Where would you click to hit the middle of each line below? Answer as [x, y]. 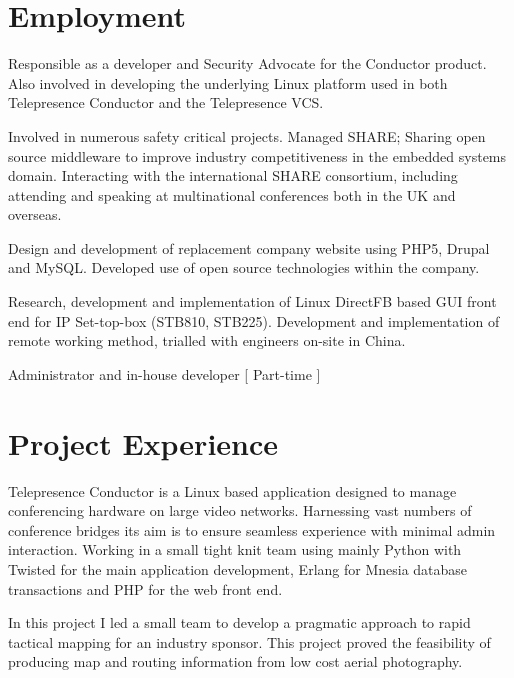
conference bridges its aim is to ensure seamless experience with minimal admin [252, 529]
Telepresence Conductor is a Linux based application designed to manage [232, 490]
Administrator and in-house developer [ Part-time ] [164, 373]
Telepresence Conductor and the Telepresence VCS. [166, 102]
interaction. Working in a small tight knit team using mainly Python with [235, 549]
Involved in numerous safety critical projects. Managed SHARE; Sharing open [247, 135]
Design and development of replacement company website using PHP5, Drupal [249, 247]
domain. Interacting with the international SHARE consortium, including [233, 175]
